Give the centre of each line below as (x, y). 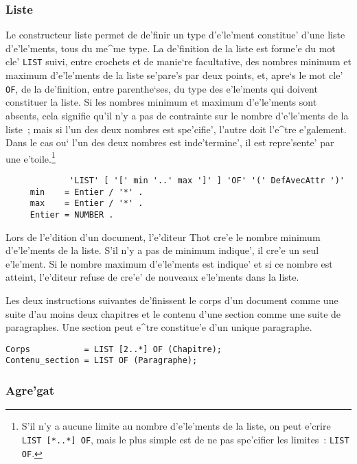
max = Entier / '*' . (87, 204)
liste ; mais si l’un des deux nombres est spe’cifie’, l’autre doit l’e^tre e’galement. (176, 129)
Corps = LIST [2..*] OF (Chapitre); (114, 349)
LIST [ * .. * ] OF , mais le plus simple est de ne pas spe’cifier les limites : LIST (185, 439)
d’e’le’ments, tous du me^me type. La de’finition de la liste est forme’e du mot (171, 48)
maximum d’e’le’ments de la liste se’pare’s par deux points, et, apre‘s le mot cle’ (174, 75)
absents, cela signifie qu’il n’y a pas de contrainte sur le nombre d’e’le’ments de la (177, 115)
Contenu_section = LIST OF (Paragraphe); (102, 361)
